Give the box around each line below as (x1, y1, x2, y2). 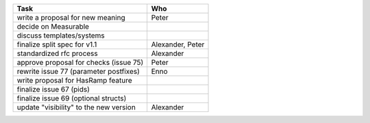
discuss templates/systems (16, 31, 106, 40)
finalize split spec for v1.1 (16, 40, 97, 49)
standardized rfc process (16, 49, 99, 58)
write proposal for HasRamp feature (16, 76, 133, 85)
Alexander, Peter (151, 40, 205, 49)
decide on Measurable (16, 22, 89, 31)
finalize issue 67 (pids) (16, 85, 90, 94)
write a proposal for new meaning (16, 13, 126, 22)
